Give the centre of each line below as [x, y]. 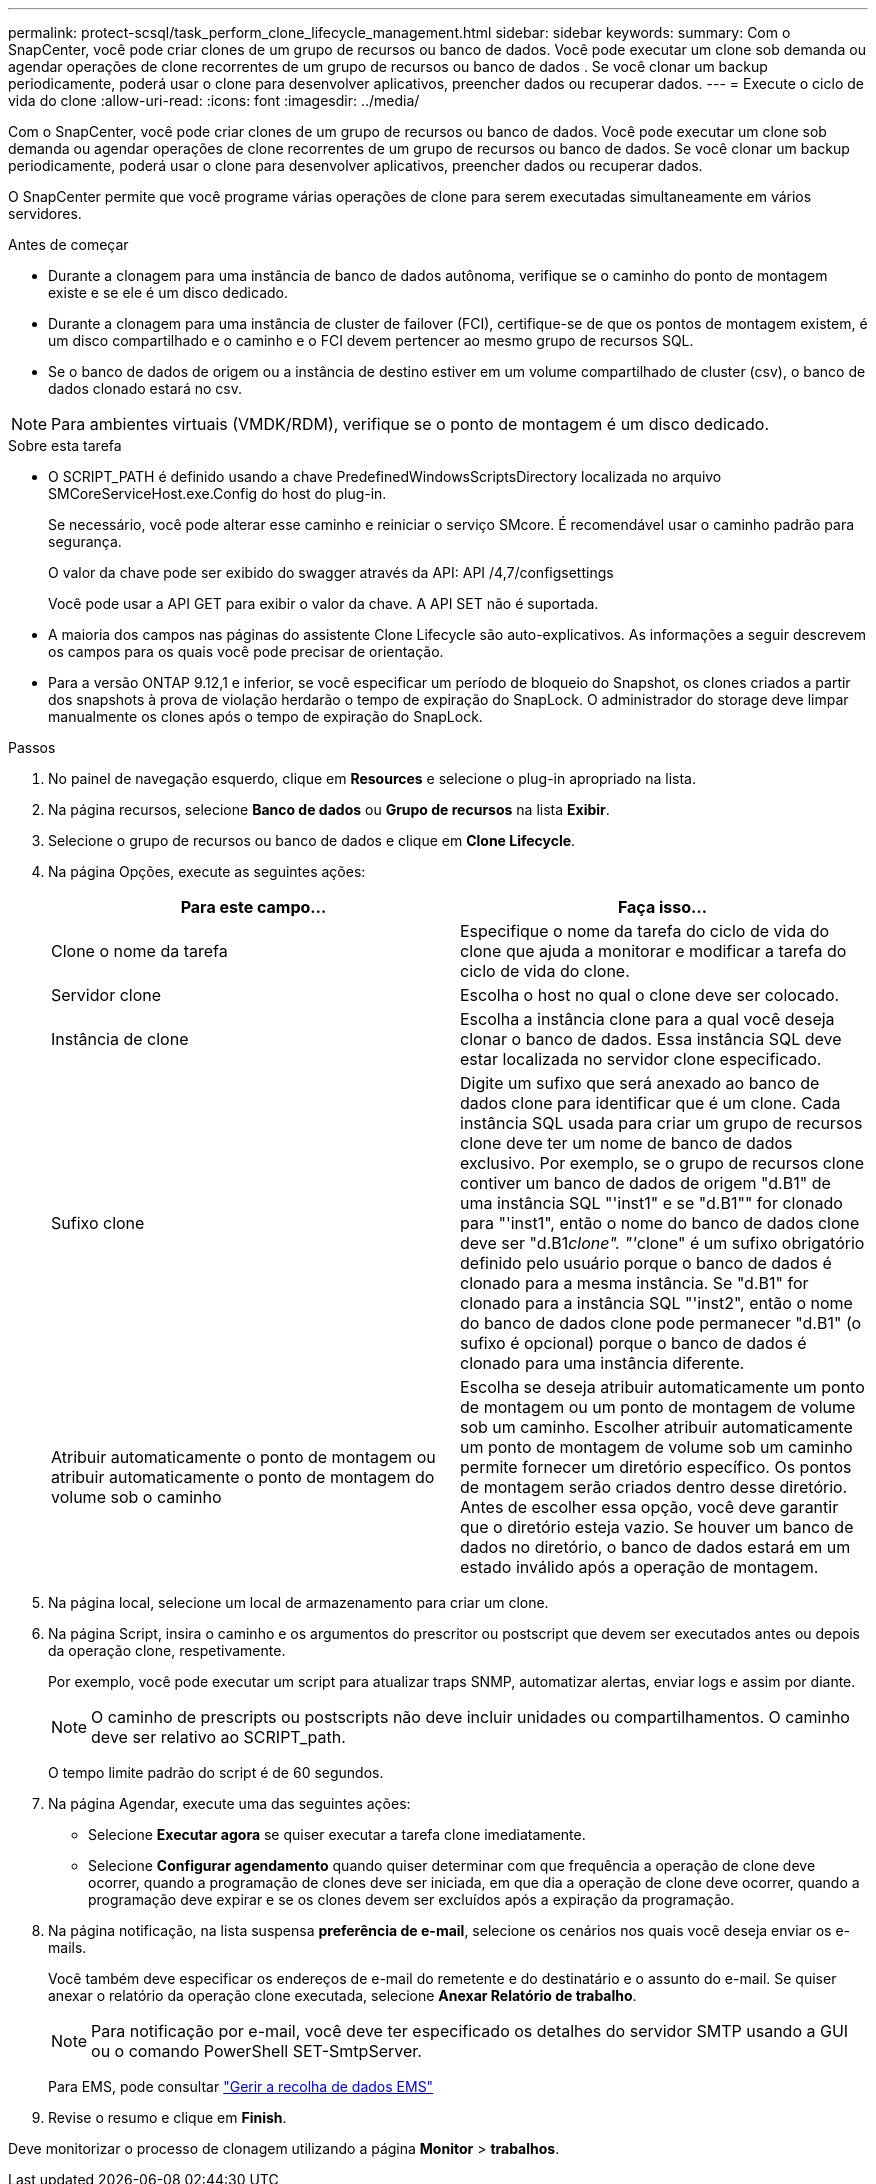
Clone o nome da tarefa [139, 951]
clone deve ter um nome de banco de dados [626, 1143]
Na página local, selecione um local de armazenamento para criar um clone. [298, 1602]
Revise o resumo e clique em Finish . [167, 2117]
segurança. [85, 541]
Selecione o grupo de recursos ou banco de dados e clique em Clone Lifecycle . [312, 840]
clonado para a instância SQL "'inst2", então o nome [656, 1303]
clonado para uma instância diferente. [602, 1363]
